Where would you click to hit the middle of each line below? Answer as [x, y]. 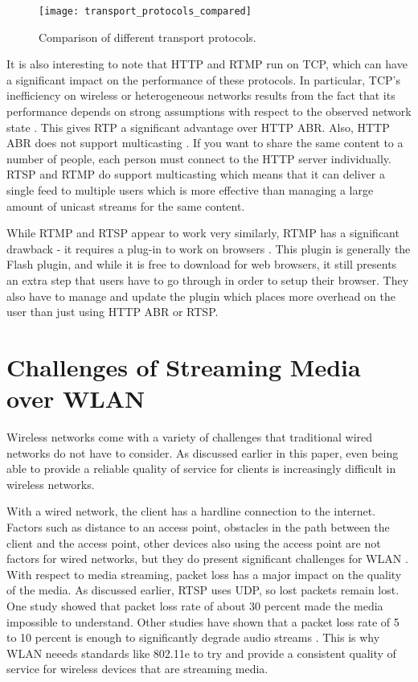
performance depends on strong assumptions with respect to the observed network [209, 111]
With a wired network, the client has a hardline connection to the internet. [191, 511]
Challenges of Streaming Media [184, 366]
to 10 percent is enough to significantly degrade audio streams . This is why [193, 637]
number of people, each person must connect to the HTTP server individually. [199, 158]
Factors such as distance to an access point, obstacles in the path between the [198, 527]
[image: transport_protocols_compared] [145, 11]
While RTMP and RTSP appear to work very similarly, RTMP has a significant [203, 233]
